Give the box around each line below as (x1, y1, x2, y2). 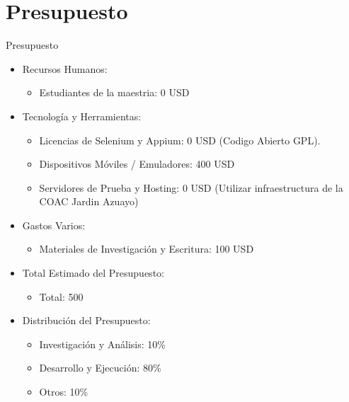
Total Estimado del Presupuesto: (22, 265, 164, 280)
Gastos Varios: (22, 217, 86, 232)
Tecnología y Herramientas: (22, 108, 142, 123)
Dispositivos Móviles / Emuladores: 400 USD (39, 156, 235, 171)
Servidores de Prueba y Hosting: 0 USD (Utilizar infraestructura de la (39, 180, 343, 195)
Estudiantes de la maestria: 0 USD (39, 85, 190, 100)
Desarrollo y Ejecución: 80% (39, 360, 161, 375)
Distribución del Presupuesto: (22, 313, 151, 328)
